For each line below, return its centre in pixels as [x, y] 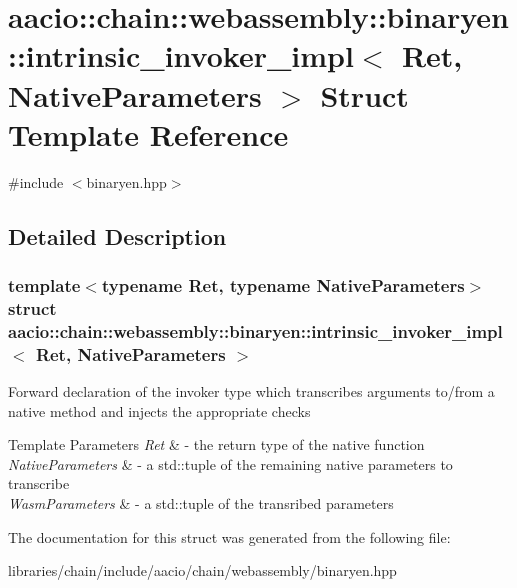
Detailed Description [117, 235]
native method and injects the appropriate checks [159, 410]
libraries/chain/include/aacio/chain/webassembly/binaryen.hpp [202, 570]
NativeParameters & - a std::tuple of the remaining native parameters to [230, 463]
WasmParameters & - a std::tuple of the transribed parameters [201, 503]
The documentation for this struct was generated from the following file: [229, 536]
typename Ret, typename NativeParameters [283, 284]
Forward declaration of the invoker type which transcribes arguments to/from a [251, 391]
